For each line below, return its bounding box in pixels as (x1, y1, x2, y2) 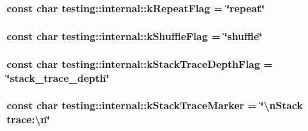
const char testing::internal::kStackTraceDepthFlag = (7, 56, 273, 71)
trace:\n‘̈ (7, 112, 50, 127)
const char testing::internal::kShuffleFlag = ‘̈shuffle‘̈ (7, 28, 263, 43)
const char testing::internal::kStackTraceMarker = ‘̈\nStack (7, 98, 303, 113)
